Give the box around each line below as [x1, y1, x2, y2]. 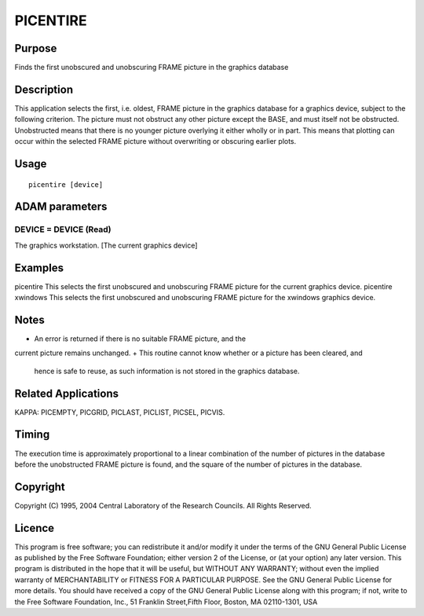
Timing [14, 428, 50, 442]
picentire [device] [28, 180, 104, 189]
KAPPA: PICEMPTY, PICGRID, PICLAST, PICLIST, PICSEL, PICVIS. [14, 407, 225, 416]
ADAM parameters [14, 200, 108, 214]
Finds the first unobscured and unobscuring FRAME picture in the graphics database [14, 63, 289, 72]
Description [14, 82, 74, 96]
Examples [14, 261, 64, 274]
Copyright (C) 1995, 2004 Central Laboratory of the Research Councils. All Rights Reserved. [14, 500, 312, 510]
